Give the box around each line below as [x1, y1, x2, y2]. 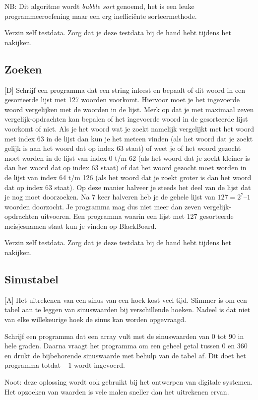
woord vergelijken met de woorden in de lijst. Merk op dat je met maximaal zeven [4, 104, 254, 114]
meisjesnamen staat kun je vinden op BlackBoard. [4, 220, 157, 231]
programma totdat [4, 360, 61, 370]
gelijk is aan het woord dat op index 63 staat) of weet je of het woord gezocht [4, 143, 241, 153]
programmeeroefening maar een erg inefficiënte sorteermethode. [4, 10, 197, 21]
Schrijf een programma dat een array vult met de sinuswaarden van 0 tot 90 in [4, 331, 244, 341]
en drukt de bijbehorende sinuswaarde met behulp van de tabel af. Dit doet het [4, 350, 246, 360]
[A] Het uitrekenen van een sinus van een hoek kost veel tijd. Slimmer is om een [4, 294, 247, 305]
